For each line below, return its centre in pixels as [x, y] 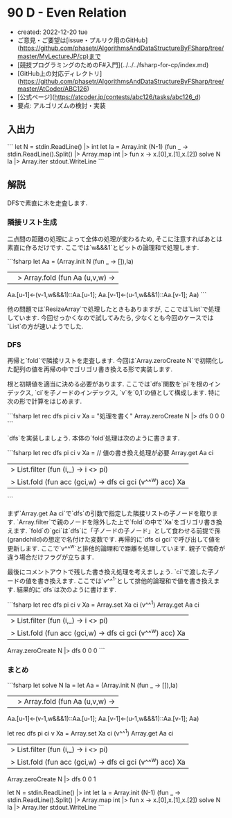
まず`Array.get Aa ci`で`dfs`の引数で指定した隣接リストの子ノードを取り [110, 513]
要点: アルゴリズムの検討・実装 [61, 105]
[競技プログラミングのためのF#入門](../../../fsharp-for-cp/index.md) [113, 64]
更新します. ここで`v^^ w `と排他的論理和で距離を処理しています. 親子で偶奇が [116, 548]
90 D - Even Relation [67, 13]
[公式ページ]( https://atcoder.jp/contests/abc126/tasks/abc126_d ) [109, 97]
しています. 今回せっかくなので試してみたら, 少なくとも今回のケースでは [110, 317]
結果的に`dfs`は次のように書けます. [66, 589]
